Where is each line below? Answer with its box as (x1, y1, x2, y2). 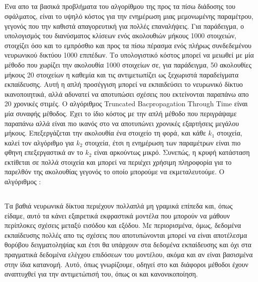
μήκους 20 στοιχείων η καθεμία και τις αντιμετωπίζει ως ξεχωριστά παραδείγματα (4, 69, 239, 79)
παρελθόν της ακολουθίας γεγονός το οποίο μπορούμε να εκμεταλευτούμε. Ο (4, 166, 225, 177)
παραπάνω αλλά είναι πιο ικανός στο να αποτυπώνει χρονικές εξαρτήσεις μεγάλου (4, 118, 239, 128)
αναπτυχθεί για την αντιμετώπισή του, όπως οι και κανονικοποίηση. (4, 269, 198, 279)
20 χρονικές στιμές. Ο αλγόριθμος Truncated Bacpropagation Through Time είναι (4, 98, 248, 109)
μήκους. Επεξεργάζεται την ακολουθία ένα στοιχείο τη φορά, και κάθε (4, 128, 206, 138)
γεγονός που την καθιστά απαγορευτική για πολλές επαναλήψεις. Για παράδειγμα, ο (4, 20, 244, 31)
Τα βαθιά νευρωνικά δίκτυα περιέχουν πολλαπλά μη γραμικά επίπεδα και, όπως (4, 201, 233, 211)
